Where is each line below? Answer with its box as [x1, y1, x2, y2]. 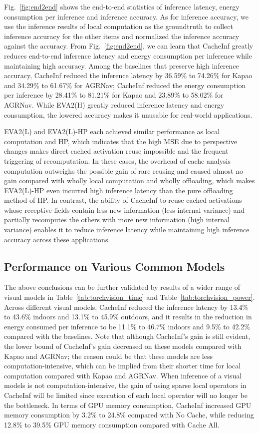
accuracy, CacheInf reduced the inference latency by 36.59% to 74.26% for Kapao [4, 70, 253, 81]
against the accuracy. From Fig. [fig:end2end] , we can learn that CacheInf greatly [4, 41, 254, 51]
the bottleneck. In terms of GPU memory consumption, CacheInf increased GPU [4, 399, 252, 410]
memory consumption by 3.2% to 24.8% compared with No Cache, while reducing [4, 409, 254, 420]
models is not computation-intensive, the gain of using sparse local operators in [4, 380, 247, 390]
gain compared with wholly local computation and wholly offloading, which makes [4, 175, 255, 186]
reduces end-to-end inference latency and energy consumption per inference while [4, 50, 252, 61]
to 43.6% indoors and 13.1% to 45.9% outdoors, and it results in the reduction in [4, 311, 252, 322]
